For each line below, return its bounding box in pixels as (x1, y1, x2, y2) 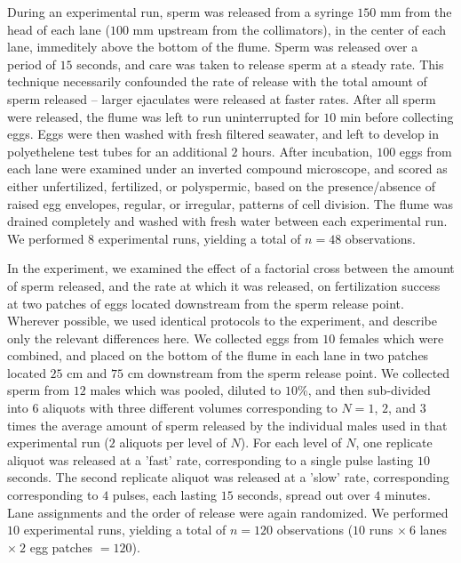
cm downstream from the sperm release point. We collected (127, 363, 450, 382)
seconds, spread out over (237, 486, 370, 504)
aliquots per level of (119, 433, 227, 452)
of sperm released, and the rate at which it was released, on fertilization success (7, 276, 441, 294)
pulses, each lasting (112, 486, 218, 504)
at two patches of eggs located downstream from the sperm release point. (7, 294, 404, 312)
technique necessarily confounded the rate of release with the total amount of (7, 72, 427, 91)
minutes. (384, 486, 431, 504)
